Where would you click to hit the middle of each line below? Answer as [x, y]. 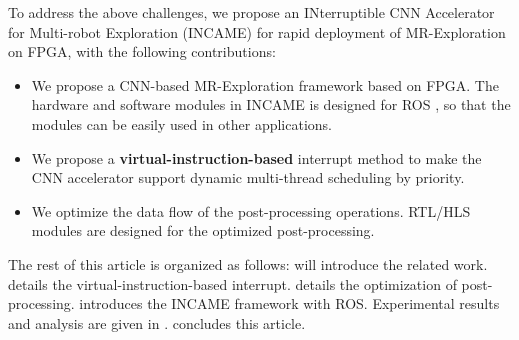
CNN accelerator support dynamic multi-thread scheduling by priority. [248, 177]
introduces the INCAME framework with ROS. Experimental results [289, 303]
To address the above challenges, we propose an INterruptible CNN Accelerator [251, 12]
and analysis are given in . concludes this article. [157, 322]
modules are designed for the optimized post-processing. [203, 230]
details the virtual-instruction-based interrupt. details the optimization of [232, 283]
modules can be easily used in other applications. [181, 123]
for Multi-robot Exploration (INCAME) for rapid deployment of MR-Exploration [257, 31]
